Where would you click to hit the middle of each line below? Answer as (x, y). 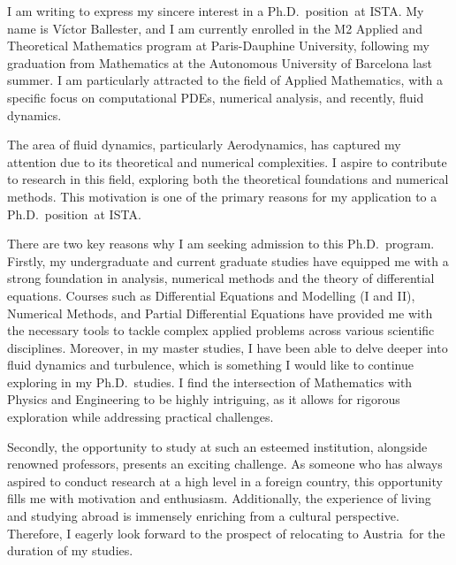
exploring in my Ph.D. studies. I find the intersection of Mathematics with (210, 382)
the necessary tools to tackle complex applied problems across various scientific (221, 330)
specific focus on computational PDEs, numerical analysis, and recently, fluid (216, 97)
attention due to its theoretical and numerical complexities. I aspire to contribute (227, 161)
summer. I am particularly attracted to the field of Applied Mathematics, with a (225, 80)
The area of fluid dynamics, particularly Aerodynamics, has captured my (204, 145)
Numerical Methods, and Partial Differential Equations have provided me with (220, 313)
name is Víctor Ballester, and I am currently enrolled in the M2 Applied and (215, 28)
